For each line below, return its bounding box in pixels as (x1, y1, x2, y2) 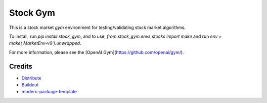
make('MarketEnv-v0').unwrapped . (9, 40, 82, 46)
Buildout (21, 82, 39, 88)
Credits (9, 62, 33, 71)
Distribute (21, 75, 42, 81)
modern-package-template (21, 89, 77, 95)
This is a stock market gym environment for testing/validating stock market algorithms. (9, 25, 186, 30)
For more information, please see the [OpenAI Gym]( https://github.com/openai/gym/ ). (9, 49, 184, 55)
